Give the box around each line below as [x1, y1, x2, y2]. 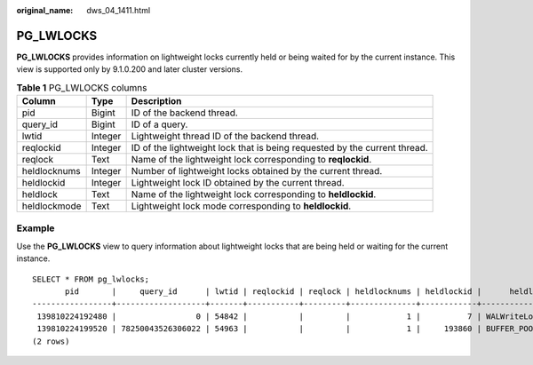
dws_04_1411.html [86, 5, 151, 15]
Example [16, 222, 55, 234]
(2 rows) [32, 336, 70, 346]
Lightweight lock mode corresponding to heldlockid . [131, 200, 352, 212]
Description [131, 95, 182, 107]
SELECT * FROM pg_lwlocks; [32, 274, 150, 284]
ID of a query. [131, 118, 188, 131]
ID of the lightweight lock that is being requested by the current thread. [131, 142, 428, 155]
